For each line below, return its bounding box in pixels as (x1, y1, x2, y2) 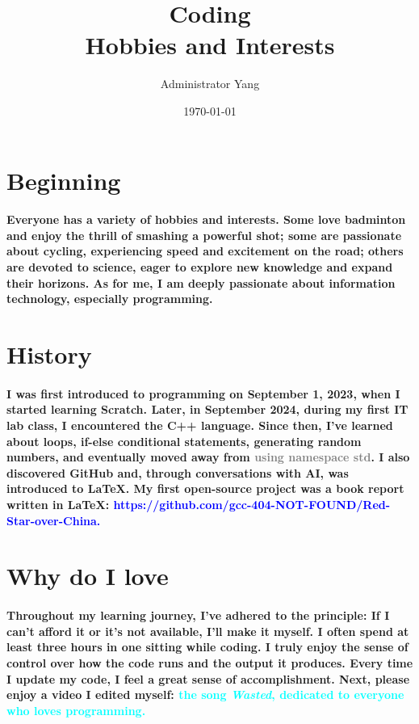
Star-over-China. (6, 511, 101, 528)
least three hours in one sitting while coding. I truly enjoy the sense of (6, 638, 409, 655)
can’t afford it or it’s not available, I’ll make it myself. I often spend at (6, 622, 409, 639)
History (6, 338, 92, 371)
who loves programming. (6, 701, 146, 718)
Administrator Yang (160, 75, 260, 92)
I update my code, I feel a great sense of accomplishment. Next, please (6, 670, 410, 687)
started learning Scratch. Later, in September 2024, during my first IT (6, 401, 409, 418)
